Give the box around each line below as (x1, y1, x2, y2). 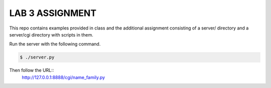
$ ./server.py (20, 54, 55, 60)
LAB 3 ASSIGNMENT (9, 7, 97, 18)
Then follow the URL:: (9, 67, 54, 73)
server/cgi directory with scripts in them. (9, 31, 93, 37)
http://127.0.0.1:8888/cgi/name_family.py (22, 74, 105, 80)
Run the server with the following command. (9, 41, 101, 47)
